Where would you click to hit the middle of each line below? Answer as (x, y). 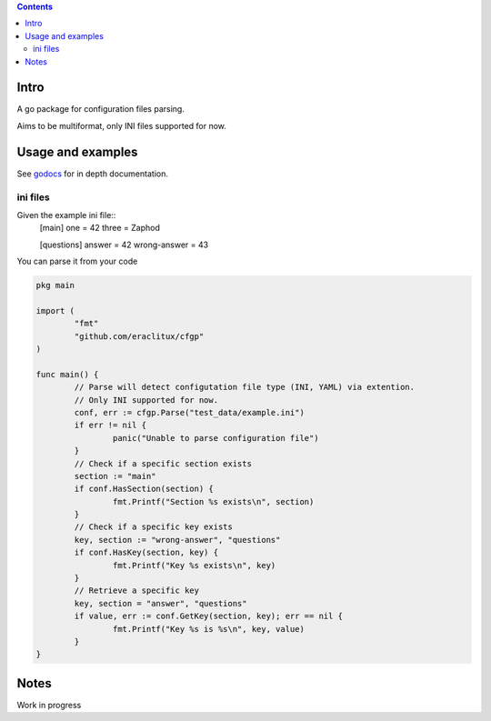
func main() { (67, 374)
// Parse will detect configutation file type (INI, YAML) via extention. (245, 387)
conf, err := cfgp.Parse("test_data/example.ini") (189, 412)
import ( (55, 310)
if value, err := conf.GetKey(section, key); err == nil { (209, 616)
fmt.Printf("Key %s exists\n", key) (194, 565)
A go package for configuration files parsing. (101, 109)
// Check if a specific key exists (154, 527)
